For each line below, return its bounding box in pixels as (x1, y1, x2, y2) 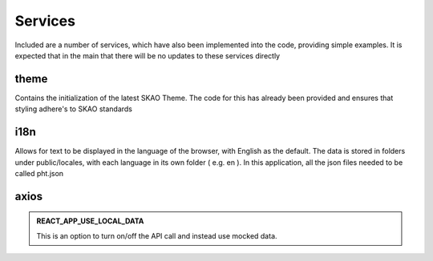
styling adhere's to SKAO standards (14, 104, 132, 114)
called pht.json (14, 168, 64, 178)
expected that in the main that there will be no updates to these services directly (14, 50, 281, 60)
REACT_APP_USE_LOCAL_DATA (36, 216, 144, 226)
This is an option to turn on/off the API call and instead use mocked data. (36, 231, 277, 240)
